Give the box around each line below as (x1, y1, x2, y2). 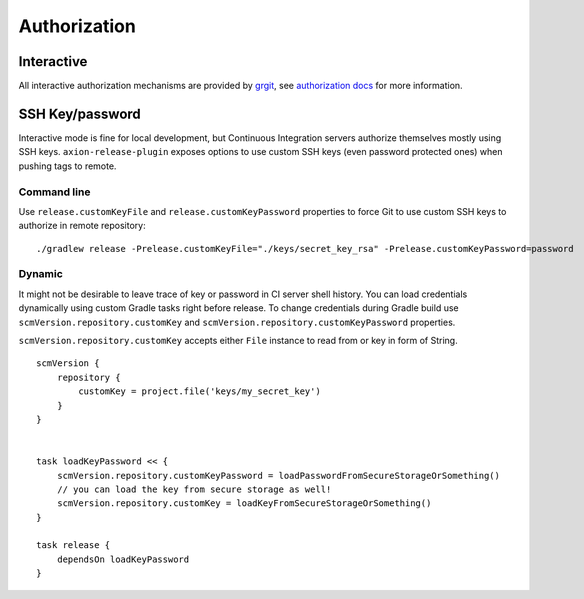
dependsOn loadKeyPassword (56, 553, 190, 565)
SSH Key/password (18, 105, 142, 122)
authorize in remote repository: (18, 220, 146, 232)
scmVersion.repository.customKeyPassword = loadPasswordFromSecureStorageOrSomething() (56, 470, 500, 481)
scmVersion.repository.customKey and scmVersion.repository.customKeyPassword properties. (18, 316, 456, 328)
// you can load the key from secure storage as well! (56, 483, 332, 495)
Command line (18, 185, 91, 199)
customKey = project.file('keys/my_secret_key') (78, 386, 322, 397)
